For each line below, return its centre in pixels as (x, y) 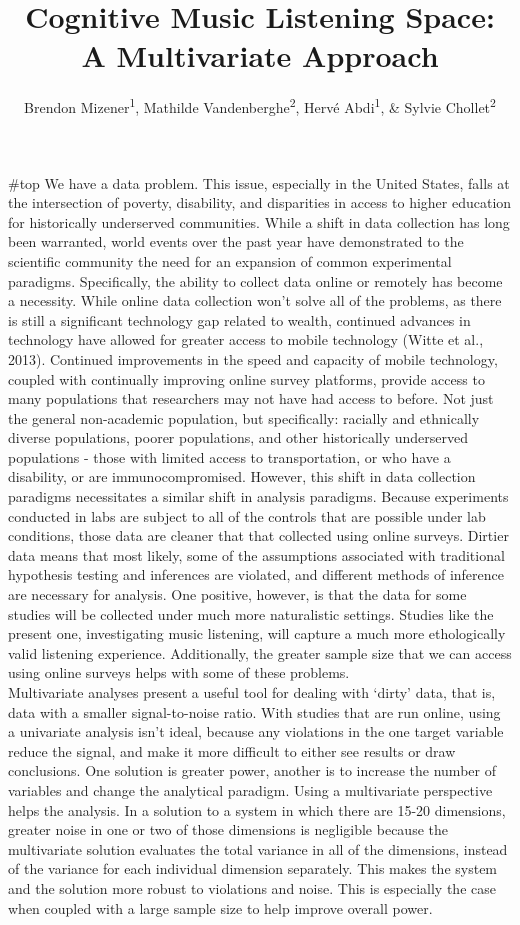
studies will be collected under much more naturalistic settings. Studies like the (251, 613)
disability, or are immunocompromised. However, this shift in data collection (242, 476)
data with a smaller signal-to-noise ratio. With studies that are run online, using (254, 711)
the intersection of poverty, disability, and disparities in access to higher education (260, 202)
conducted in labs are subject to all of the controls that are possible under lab (247, 515)
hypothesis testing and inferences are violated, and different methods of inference (256, 574)
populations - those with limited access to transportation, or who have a (229, 456)
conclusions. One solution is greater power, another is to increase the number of (252, 770)
